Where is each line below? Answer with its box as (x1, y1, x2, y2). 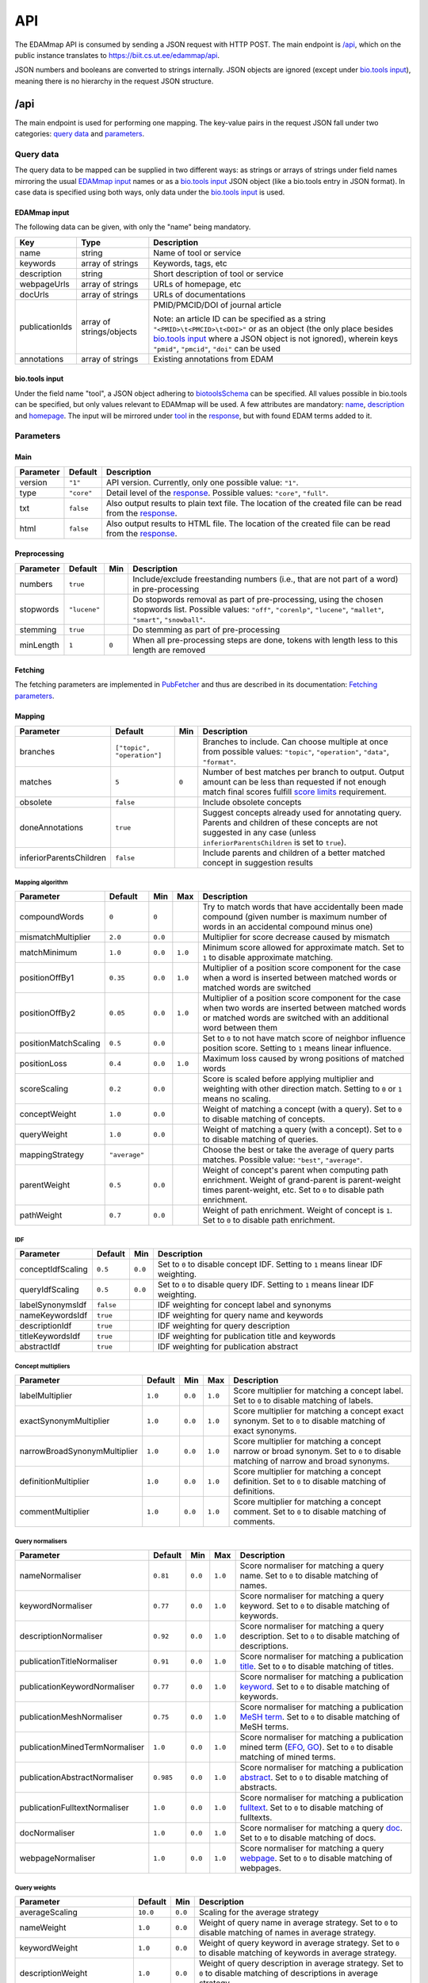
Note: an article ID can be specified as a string (153, 313, 327, 324)
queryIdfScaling (19, 1284, 79, 1295)
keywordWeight (19, 1943, 78, 1954)
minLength (19, 639, 59, 650)
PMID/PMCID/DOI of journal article (153, 299, 281, 310)
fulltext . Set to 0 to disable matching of (239, 1802, 384, 1813)
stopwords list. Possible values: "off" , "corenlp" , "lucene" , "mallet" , (132, 604, 384, 615)
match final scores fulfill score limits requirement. (202, 786, 387, 797)
